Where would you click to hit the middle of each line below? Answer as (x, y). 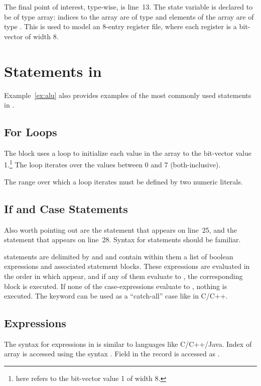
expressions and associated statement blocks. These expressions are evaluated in (127, 266)
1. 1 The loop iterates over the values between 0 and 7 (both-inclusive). (112, 164)
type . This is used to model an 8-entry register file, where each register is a (120, 26)
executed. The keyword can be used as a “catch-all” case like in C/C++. (116, 296)
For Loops (31, 132)
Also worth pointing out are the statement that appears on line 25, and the (120, 229)
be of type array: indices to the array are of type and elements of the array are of (129, 16)
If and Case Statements (66, 208)
